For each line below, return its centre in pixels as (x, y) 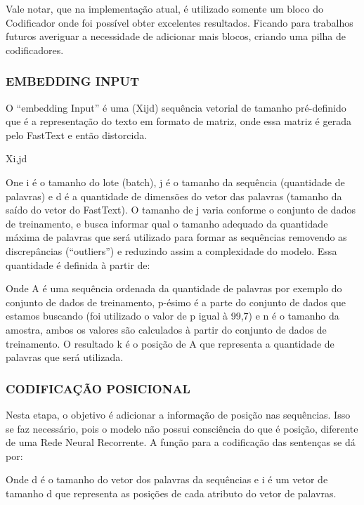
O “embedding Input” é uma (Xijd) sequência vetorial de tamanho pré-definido (176, 107)
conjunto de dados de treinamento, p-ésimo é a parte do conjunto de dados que (176, 302)
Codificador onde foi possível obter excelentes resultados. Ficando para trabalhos (180, 22)
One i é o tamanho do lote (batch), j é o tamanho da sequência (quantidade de (175, 182)
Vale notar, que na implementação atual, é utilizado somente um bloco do (164, 8)
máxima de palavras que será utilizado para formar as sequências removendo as (176, 237)
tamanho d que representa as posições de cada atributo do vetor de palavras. (171, 493)
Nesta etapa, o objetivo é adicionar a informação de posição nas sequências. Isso (178, 414)
